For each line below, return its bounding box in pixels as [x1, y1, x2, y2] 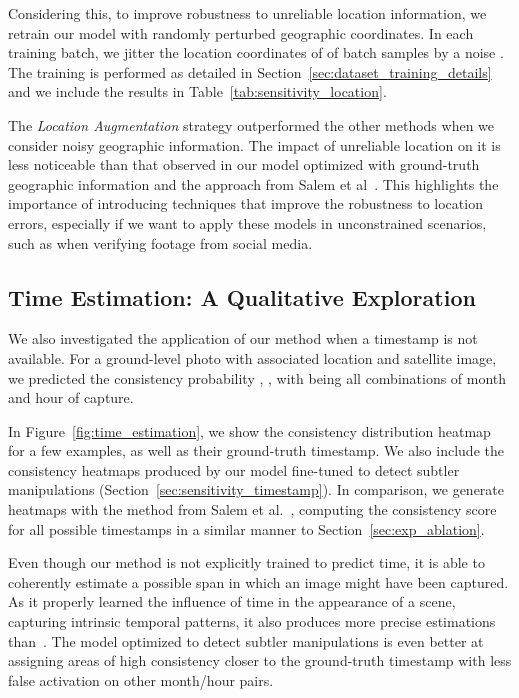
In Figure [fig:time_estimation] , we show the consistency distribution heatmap [8, 420, 491, 441]
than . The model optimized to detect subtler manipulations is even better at [8, 630, 484, 651]
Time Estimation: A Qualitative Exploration [8, 281, 476, 312]
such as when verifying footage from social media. [8, 232, 313, 253]
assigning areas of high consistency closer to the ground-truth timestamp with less [8, 650, 512, 671]
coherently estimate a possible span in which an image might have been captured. [8, 571, 509, 592]
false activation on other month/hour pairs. [8, 669, 274, 690]
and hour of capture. [8, 387, 134, 408]
